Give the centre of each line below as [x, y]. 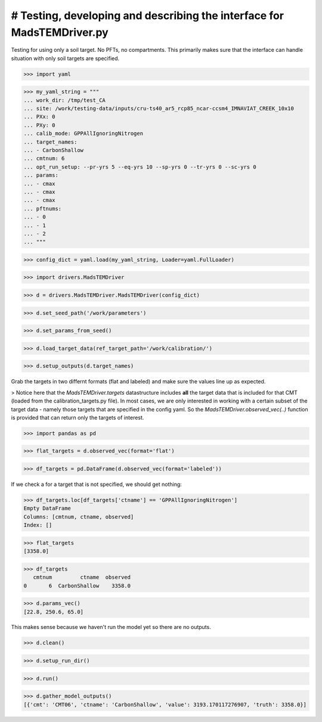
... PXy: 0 [39, 125]
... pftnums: [43, 208]
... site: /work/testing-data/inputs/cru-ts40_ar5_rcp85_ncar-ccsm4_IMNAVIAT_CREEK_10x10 [159, 109]
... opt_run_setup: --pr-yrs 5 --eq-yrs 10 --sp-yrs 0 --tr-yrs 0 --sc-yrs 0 [140, 167]
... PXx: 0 [39, 117]
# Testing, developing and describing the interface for [148, 16]
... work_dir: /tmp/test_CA [64, 100]
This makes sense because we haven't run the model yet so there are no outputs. [111, 627]
